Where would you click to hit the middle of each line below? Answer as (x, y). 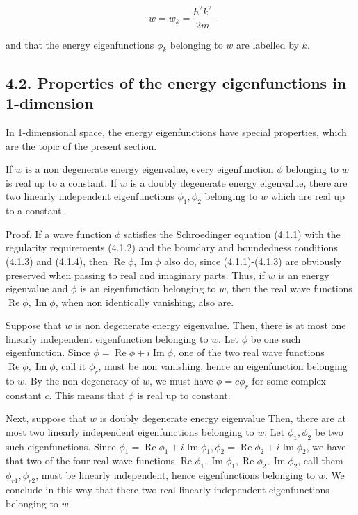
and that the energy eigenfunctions (80, 44)
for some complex (289, 380)
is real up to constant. (184, 395)
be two (329, 431)
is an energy (304, 275)
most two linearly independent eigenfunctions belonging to (130, 431)
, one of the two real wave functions (249, 352)
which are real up (308, 196)
